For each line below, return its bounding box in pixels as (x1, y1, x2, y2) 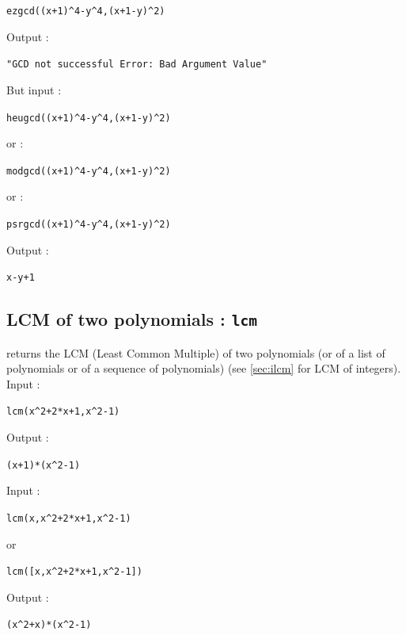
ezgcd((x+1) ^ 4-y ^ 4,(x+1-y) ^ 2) (6, 6, 165, 17)
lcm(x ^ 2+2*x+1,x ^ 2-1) (6, 406, 120, 418)
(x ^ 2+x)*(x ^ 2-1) (6, 619, 92, 631)
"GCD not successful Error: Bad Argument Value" (6, 59, 268, 71)
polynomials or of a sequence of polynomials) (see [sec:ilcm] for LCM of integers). (6, 360, 401, 377)
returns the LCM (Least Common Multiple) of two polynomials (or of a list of (6, 344, 385, 361)
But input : (6, 81, 62, 98)
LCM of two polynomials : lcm (6, 307, 257, 331)
